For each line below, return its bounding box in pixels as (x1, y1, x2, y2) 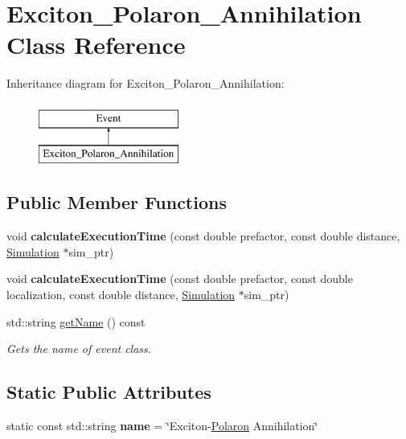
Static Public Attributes (6, 380, 211, 404)
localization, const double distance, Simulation (6, 286, 236, 303)
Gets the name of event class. (6, 340, 152, 357)
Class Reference (6, 28, 186, 61)
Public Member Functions (6, 190, 227, 215)
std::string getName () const (6, 313, 146, 330)
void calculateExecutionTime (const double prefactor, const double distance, (6, 228, 400, 244)
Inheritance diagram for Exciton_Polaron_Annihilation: (6, 75, 285, 92)
